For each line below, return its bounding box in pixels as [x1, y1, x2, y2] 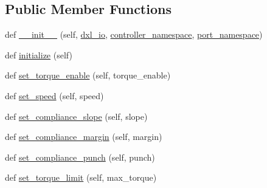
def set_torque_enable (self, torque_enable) [5, 69, 171, 82]
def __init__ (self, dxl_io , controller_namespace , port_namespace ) [5, 28, 263, 41]
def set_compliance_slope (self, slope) [5, 110, 148, 122]
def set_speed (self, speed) [5, 89, 104, 102]
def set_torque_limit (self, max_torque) [5, 171, 157, 184]
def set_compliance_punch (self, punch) [5, 150, 155, 163]
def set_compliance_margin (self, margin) [5, 130, 162, 143]
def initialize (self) [5, 48, 72, 61]
